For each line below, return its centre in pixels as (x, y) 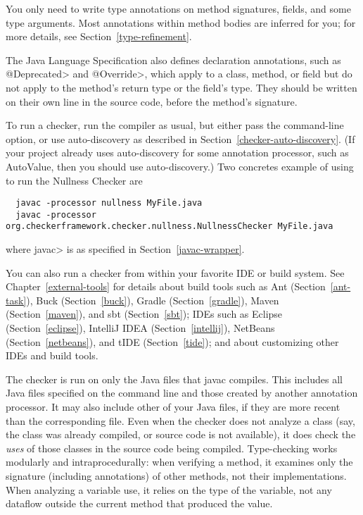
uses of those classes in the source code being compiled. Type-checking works (172, 448)
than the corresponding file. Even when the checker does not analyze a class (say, (180, 420)
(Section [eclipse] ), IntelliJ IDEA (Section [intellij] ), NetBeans (140, 328)
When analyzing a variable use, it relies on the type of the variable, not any (169, 489)
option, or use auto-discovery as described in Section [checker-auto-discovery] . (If (180, 138)
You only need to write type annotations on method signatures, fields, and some (178, 8)
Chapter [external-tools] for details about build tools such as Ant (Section (166, 286)
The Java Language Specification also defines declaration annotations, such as (173, 60)
